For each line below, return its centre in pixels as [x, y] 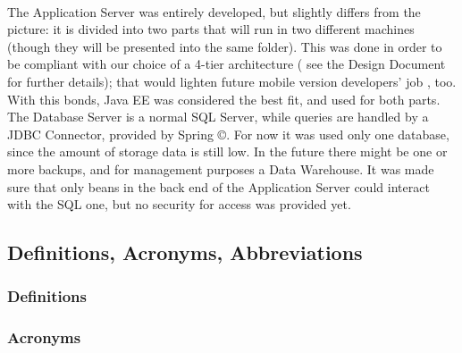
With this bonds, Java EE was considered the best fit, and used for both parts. [224, 99]
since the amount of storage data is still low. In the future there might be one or [227, 151]
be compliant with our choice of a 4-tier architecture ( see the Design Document [227, 64]
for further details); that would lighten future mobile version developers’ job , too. [232, 81]
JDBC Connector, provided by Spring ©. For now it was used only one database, [228, 134]
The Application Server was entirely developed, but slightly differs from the [214, 11]
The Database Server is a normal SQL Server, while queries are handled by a [218, 117]
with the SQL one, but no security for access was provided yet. [179, 204]
